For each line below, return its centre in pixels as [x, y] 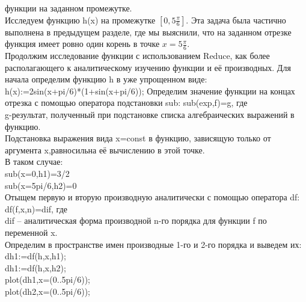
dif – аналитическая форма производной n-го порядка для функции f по [136, 220]
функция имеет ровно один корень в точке [82, 44]
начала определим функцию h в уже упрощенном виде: [106, 79]
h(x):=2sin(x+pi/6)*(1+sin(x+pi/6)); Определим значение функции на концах [150, 91]
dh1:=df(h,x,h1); [35, 256]
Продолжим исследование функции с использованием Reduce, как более [137, 56]
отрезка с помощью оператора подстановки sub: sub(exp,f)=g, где [126, 103]
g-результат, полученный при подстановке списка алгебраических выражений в [150, 114]
